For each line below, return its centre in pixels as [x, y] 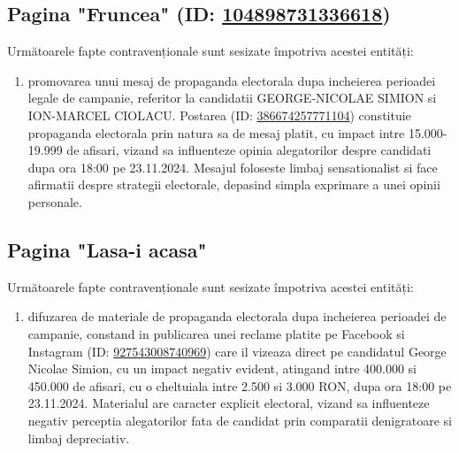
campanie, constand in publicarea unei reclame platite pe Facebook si [216, 333]
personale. [55, 201]
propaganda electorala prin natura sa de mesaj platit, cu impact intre [216, 132]
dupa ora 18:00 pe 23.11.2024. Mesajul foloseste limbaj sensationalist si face [233, 167]
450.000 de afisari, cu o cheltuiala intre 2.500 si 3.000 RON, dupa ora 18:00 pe [240, 385]
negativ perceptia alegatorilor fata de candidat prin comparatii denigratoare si [240, 420]
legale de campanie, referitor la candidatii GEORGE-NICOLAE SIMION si [232, 98]
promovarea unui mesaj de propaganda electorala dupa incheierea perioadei [232, 80]
